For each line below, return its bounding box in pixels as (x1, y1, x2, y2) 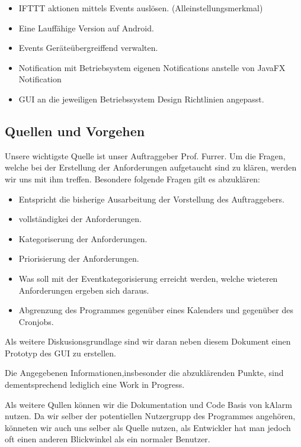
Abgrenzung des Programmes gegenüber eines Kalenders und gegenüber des (18, 304, 293, 316)
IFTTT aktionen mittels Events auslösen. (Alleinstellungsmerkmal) (18, 2, 263, 14)
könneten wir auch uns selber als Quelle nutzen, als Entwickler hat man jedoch (5, 421, 291, 433)
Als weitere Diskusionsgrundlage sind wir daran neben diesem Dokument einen (5, 335, 291, 348)
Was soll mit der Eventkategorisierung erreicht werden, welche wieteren (18, 272, 278, 284)
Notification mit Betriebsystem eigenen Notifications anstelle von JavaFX (18, 61, 286, 73)
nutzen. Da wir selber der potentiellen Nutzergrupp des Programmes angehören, (5, 410, 296, 422)
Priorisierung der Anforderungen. (18, 252, 139, 265)
